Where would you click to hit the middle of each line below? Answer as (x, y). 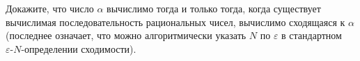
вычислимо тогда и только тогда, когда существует (214, 8)
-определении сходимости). (79, 48)
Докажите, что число (50, 8)
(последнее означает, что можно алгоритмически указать (126, 35)
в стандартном (312, 35)
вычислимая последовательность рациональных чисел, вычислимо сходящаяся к (175, 22)
